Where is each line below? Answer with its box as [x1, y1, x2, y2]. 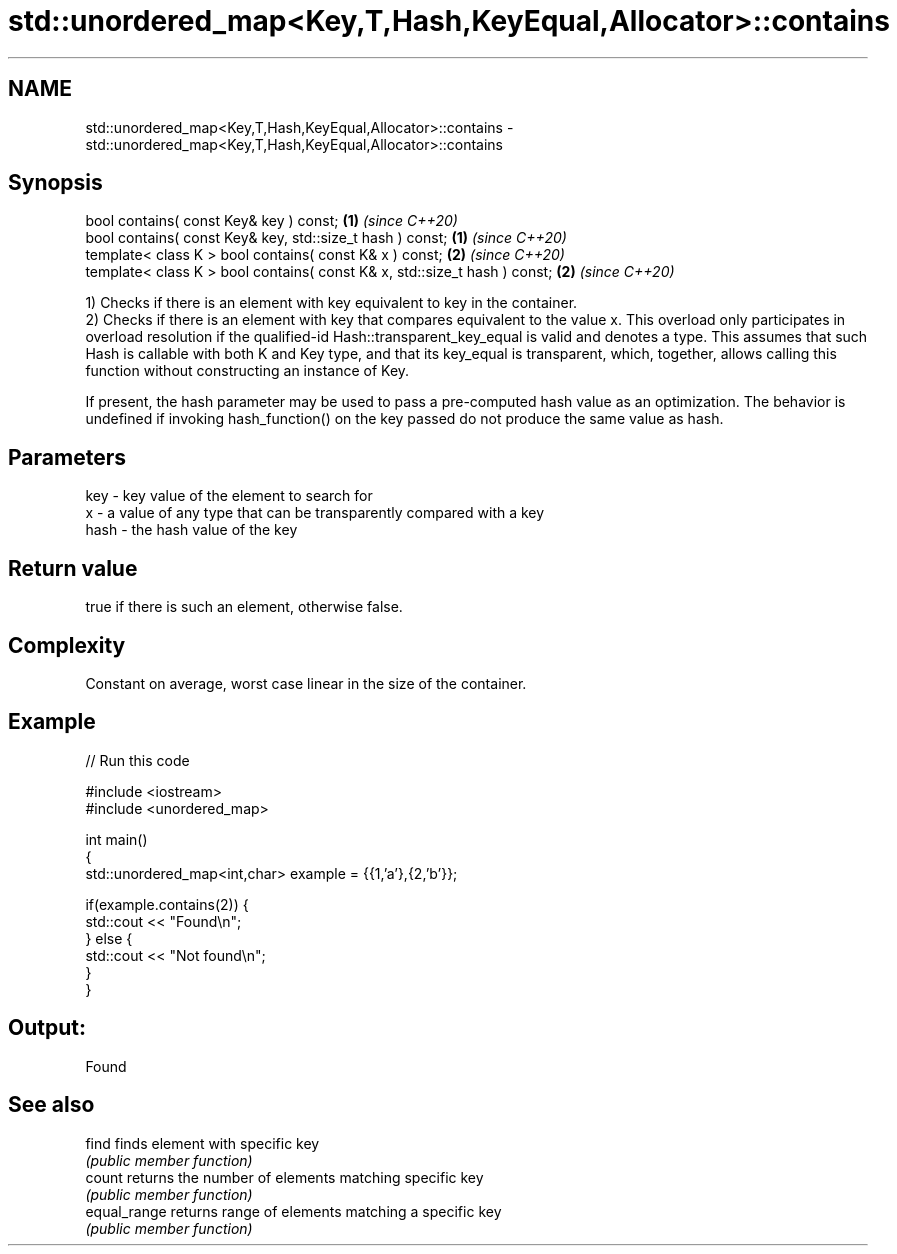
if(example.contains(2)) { [85, 895, 249, 913]
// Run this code [85, 751, 190, 769]
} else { [85, 929, 133, 947]
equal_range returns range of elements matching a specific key [85, 1202, 502, 1220]
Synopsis [8, 170, 103, 196]
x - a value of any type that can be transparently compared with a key [85, 504, 545, 522]
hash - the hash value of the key [85, 521, 298, 539]
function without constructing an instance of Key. [85, 362, 410, 380]
